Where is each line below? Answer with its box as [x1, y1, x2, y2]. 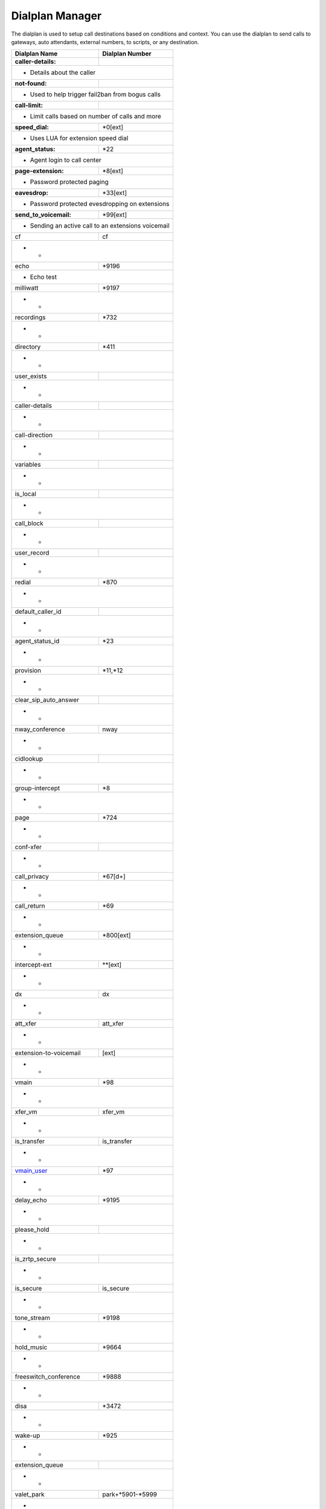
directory [14, 343, 41, 351]
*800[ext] [102, 931, 131, 940]
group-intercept [14, 784, 60, 793]
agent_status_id [14, 637, 60, 645]
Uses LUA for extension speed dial [30, 134, 129, 142]
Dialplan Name [14, 49, 58, 58]
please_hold [14, 1225, 50, 1234]
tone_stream [14, 1313, 51, 1322]
